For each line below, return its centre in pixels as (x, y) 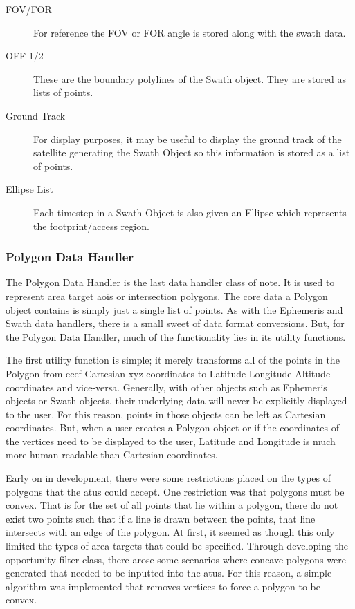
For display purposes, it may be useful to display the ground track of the (188, 139)
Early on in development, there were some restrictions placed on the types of (169, 478)
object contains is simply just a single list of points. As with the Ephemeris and (174, 309)
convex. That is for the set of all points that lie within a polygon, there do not (172, 505)
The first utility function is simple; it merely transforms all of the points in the (173, 360)
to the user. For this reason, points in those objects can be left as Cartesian (166, 414)
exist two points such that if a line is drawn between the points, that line (161, 518)
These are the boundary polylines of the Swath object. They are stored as (190, 78)
